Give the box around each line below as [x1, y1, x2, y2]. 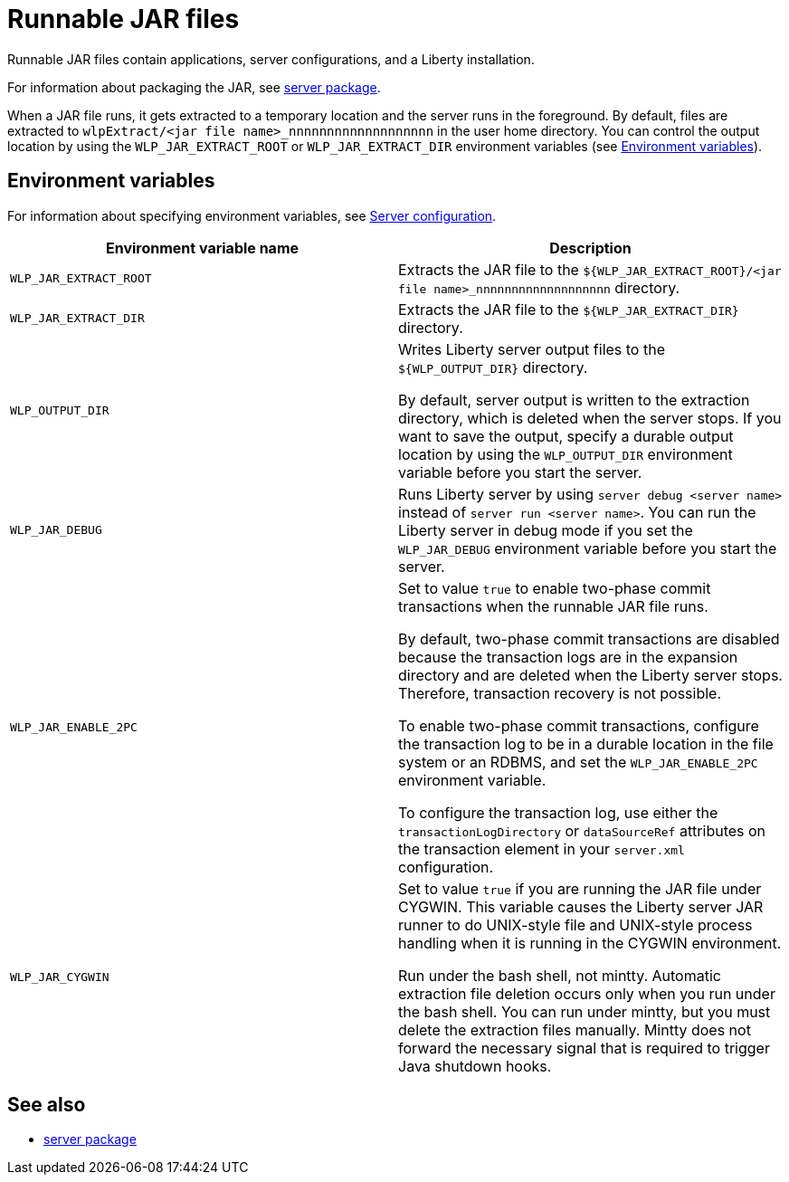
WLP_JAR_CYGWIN [10, 970, 109, 985]
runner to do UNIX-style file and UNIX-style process [398, 915, 753, 934]
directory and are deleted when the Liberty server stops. [398, 665, 783, 684]
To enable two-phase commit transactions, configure [398, 716, 759, 735]
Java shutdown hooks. [398, 1056, 552, 1075]
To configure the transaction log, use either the [398, 803, 718, 822]
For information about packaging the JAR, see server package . [7, 79, 381, 95]
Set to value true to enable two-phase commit [398, 578, 711, 597]
